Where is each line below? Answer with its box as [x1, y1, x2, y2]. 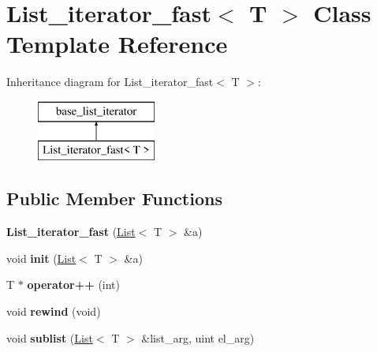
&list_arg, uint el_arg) [141, 329, 255, 346]
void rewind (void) [6, 303, 101, 320]
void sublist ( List [6, 329, 93, 346]
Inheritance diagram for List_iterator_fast [6, 73, 214, 90]
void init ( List [6, 249, 77, 266]
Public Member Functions [6, 186, 222, 211]
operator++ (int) [27, 276, 121, 293]
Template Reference [6, 28, 228, 60]
